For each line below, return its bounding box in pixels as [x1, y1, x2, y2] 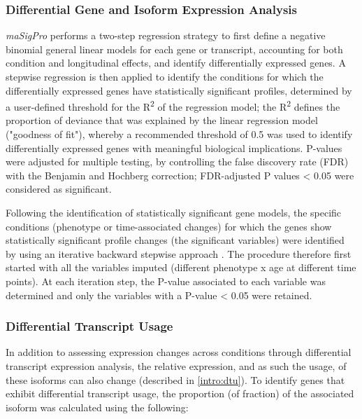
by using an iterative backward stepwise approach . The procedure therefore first [6, 246, 352, 261]
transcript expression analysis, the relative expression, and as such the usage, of [6, 358, 347, 373]
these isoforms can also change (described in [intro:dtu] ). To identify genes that [6, 372, 345, 387]
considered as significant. [6, 181, 112, 196]
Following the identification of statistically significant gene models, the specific [6, 205, 342, 219]
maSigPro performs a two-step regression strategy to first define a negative [6, 28, 326, 43]
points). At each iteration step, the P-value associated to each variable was [6, 273, 326, 288]
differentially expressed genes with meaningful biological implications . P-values [6, 140, 342, 155]
